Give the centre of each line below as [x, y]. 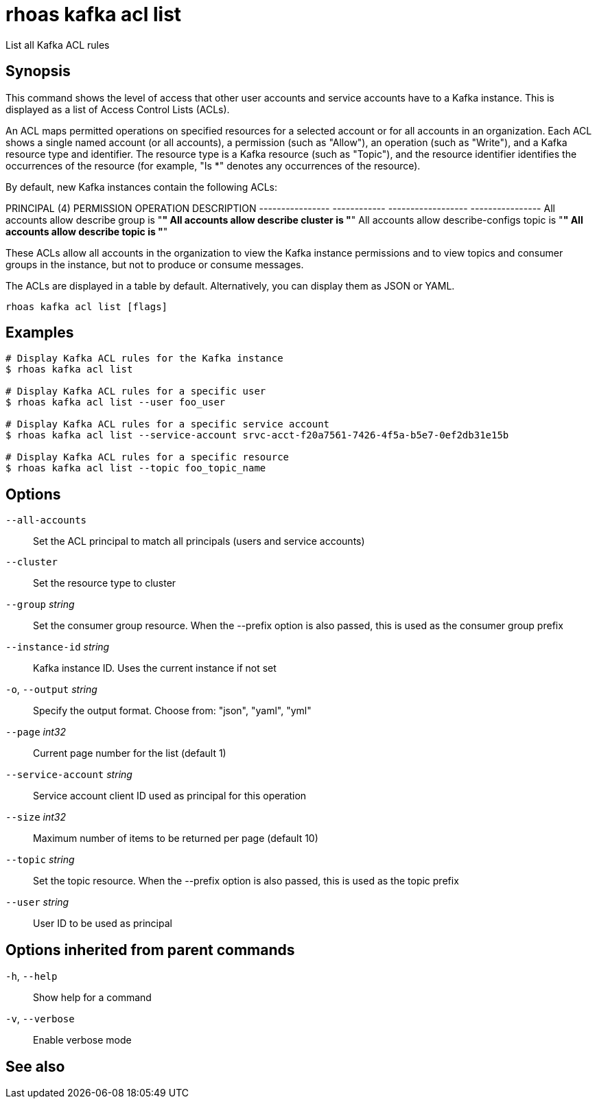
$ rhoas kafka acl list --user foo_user [116, 402]
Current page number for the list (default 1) [130, 753]
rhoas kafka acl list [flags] [87, 306]
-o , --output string [51, 690]
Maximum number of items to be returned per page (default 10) [176, 838]
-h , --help [32, 976]
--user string [37, 902]
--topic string [40, 860]
